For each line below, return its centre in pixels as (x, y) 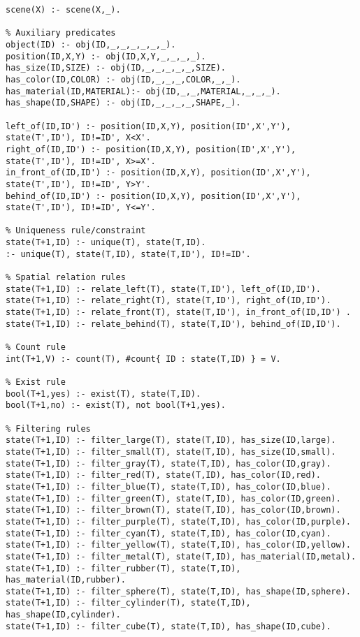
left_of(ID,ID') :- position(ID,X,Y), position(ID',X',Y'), (149, 126)
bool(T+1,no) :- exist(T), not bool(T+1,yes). (116, 405)
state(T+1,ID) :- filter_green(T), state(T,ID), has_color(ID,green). (173, 498)
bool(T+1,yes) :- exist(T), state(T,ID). (103, 394)
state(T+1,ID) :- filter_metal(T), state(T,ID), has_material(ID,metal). (181, 556)
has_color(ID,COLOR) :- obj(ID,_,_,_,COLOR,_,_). (123, 79)
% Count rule (36, 347)
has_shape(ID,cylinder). (63, 615)
